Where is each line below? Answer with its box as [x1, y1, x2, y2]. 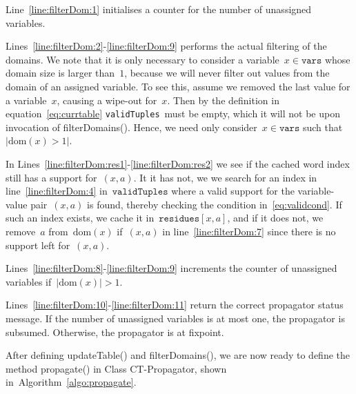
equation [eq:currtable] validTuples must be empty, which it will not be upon [6, 106, 340, 121]
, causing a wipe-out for [57, 92, 157, 107]
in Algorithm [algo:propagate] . [6, 375, 137, 389]
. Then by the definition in [167, 92, 279, 107]
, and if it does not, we [227, 210, 324, 225]
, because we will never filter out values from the [124, 66, 330, 80]
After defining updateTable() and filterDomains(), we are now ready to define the [6, 348, 350, 362]
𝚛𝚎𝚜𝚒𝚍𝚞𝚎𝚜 [159, 214, 200, 224]
